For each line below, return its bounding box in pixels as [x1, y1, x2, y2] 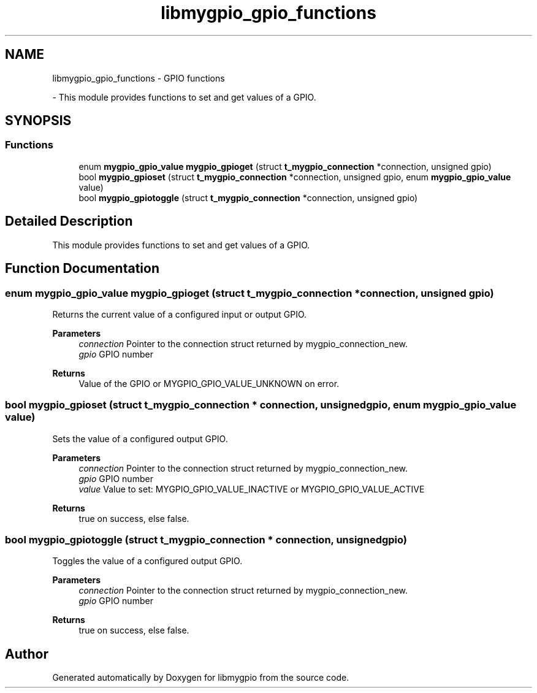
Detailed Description [5, 213, 133, 229]
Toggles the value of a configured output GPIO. [52, 556, 243, 567]
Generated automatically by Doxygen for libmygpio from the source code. [52, 672, 349, 683]
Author [5, 646, 48, 662]
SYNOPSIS [5, 113, 72, 129]
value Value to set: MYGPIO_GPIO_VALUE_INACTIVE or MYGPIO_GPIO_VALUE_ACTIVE [78, 483, 425, 494]
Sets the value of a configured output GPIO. [52, 433, 228, 444]
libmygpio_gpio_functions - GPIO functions [52, 72, 225, 83]
